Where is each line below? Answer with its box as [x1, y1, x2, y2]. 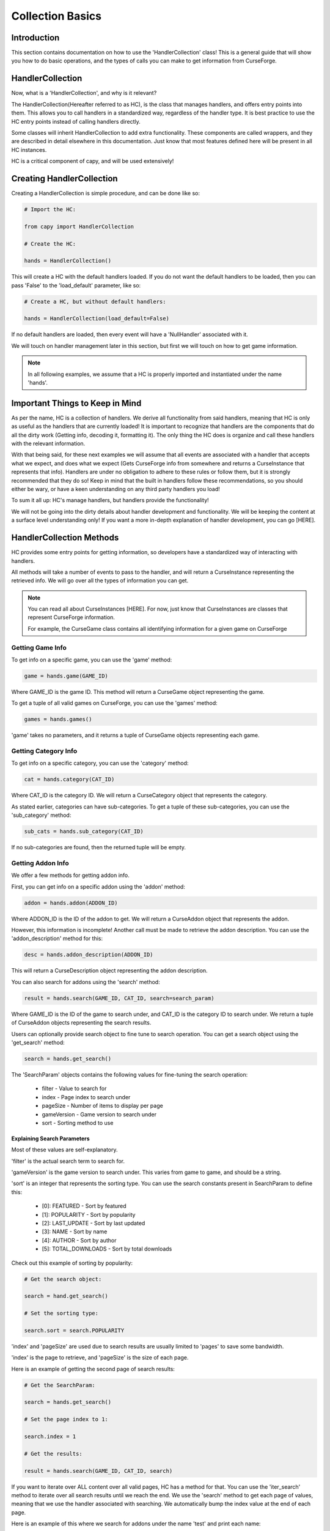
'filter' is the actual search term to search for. [11, 1157, 125, 1165]
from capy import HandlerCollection [24, 223, 134, 230]
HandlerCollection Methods [11, 533, 119, 543]
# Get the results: [24, 1450, 82, 1457]
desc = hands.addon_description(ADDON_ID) [24, 951, 153, 958]
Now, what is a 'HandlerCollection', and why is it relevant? [11, 89, 157, 97]
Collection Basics [11, 9, 102, 23]
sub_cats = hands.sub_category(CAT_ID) [24, 828, 144, 835]
